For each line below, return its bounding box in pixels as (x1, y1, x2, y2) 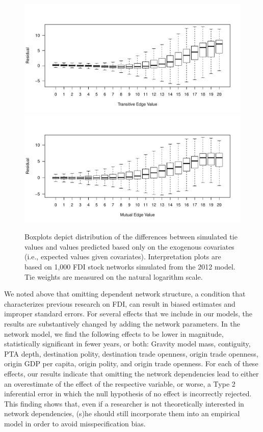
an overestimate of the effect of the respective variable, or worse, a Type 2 (4, 378, 235, 389)
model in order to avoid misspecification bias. (4, 418, 146, 428)
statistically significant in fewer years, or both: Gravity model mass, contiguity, (4, 338, 251, 349)
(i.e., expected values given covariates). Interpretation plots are (24, 251, 221, 262)
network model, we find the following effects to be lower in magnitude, (4, 328, 224, 339)
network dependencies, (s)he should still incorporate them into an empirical (4, 408, 240, 419)
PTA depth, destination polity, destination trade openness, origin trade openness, (4, 348, 258, 359)
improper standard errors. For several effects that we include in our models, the (4, 308, 253, 319)
